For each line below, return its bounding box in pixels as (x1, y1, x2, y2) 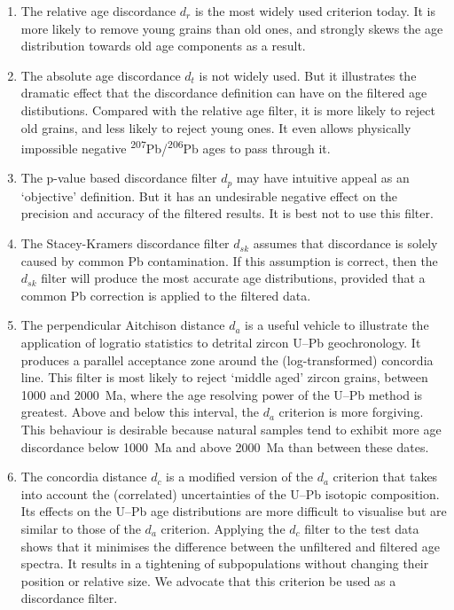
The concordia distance (20, 467, 147, 486)
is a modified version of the (166, 467, 313, 486)
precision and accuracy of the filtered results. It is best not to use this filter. (20, 204, 434, 223)
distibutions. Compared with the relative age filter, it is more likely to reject (20, 100, 435, 119)
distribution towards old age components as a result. (20, 36, 306, 55)
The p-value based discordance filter (20, 168, 217, 187)
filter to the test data (304, 519, 419, 537)
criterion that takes (333, 467, 438, 486)
